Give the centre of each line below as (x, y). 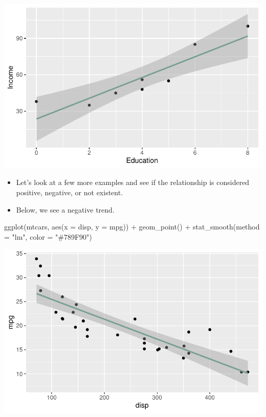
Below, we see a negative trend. (65, 209)
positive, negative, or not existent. (70, 192)
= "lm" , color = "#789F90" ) (48, 236)
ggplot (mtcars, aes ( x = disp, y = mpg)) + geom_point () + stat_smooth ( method (132, 227)
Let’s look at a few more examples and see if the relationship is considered (133, 182)
